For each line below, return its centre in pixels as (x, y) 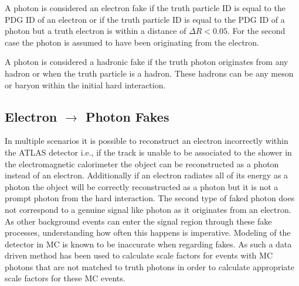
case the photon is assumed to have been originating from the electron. (132, 42)
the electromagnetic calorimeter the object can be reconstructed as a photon (142, 163)
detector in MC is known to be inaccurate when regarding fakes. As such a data (148, 244)
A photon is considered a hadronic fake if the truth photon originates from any (147, 62)
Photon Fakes (127, 116)
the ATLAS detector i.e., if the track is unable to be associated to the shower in (148, 152)
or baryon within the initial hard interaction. (85, 85)
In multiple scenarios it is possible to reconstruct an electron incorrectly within (147, 141)
